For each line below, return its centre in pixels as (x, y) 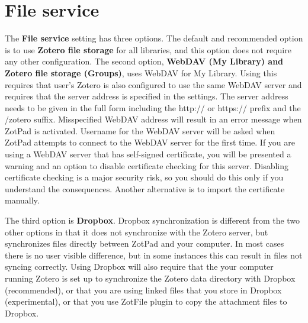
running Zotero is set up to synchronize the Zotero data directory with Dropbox (150, 278)
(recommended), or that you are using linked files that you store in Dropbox (143, 290)
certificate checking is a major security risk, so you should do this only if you (144, 177)
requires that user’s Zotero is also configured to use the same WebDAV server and (153, 84)
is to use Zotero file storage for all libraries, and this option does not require (148, 49)
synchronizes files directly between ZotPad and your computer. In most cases (145, 243)
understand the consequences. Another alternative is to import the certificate (145, 188)
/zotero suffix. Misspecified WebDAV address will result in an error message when (153, 119)
